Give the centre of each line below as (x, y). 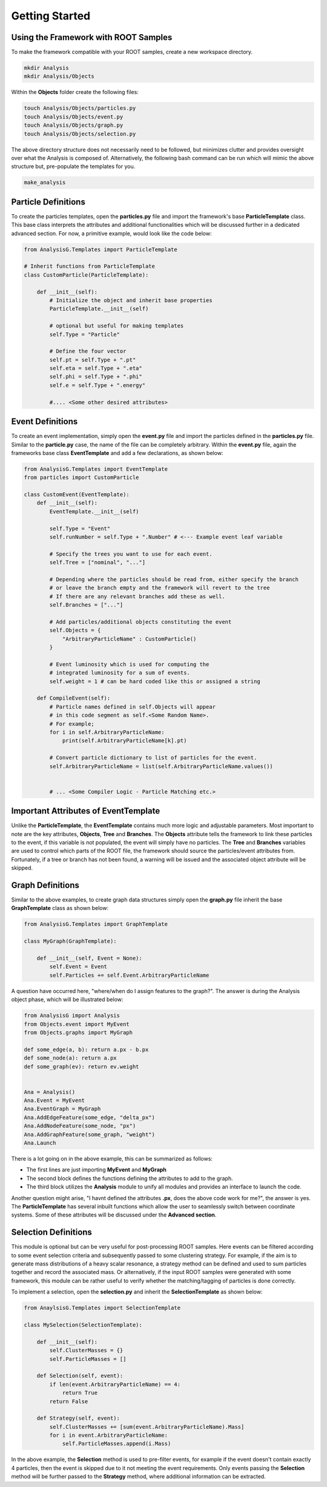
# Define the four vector (88, 351)
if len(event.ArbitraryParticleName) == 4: (115, 1384)
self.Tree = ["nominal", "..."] (97, 562)
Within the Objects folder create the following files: (75, 92)
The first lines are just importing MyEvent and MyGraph (96, 1170)
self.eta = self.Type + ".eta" (96, 368)
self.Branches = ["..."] (86, 605)
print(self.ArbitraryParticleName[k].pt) (124, 741)
